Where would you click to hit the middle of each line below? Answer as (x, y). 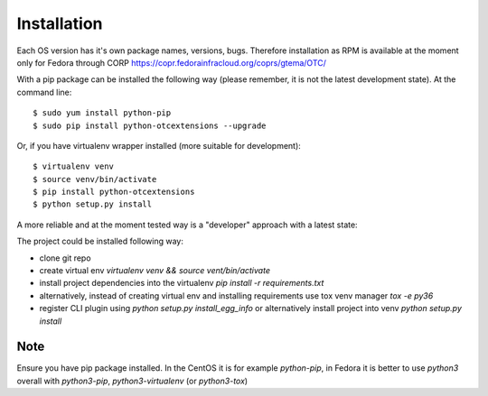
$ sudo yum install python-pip (102, 113)
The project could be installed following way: (100, 241)
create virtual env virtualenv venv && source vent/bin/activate (155, 271)
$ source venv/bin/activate (95, 179)
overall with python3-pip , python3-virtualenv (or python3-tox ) (132, 381)
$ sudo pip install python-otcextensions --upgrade (150, 125)
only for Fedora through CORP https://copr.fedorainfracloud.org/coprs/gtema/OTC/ (172, 62)
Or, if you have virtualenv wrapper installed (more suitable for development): (159, 145)
